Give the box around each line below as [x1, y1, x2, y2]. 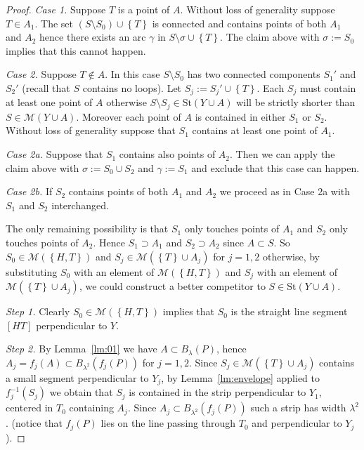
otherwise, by [263, 249, 320, 263]
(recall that [22, 80, 70, 95]
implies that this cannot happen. [6, 43, 146, 58]
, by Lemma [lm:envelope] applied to [161, 370, 320, 385]
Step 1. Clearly [6, 304, 70, 319]
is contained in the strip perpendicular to [129, 385, 306, 399]
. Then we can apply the [230, 147, 335, 161]
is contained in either [195, 109, 286, 124]
